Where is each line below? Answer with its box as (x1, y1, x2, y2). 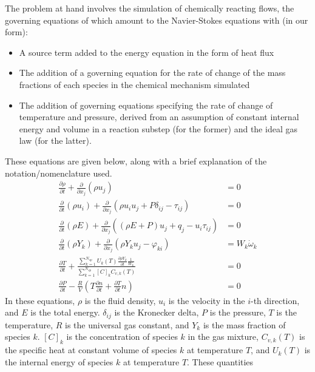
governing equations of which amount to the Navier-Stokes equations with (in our (5, 13, 308, 26)
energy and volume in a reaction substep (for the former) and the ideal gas (19, 122, 297, 135)
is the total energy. (30, 306, 100, 319)
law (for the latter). (19, 134, 92, 147)
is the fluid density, (84, 294, 156, 306)
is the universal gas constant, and (65, 318, 189, 331)
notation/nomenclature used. (5, 166, 112, 179)
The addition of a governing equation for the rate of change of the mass (19, 66, 286, 79)
